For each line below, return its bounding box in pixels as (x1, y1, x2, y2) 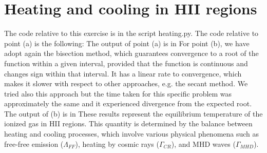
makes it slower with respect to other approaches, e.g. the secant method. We (4, 78, 248, 89)
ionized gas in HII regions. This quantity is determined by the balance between (4, 118, 253, 129)
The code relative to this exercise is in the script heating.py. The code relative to (4, 28, 259, 39)
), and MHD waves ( (171, 138, 236, 149)
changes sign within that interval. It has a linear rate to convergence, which (4, 68, 242, 79)
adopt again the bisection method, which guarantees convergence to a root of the (4, 48, 259, 59)
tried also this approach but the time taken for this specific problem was (4, 88, 232, 99)
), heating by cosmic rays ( (75, 138, 159, 149)
